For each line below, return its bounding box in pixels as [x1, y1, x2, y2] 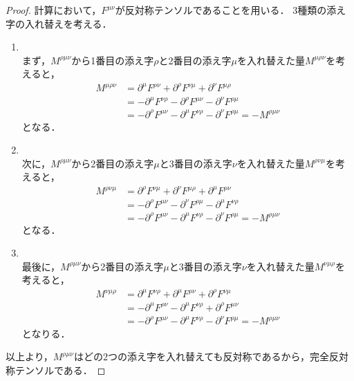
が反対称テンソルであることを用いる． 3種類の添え [115, 3, 346, 17]
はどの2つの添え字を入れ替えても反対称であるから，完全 [73, 349, 330, 364]
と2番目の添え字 [158, 53, 232, 67]
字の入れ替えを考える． [6, 16, 112, 30]
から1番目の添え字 [71, 53, 154, 67]
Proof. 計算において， [6, 3, 102, 17]
